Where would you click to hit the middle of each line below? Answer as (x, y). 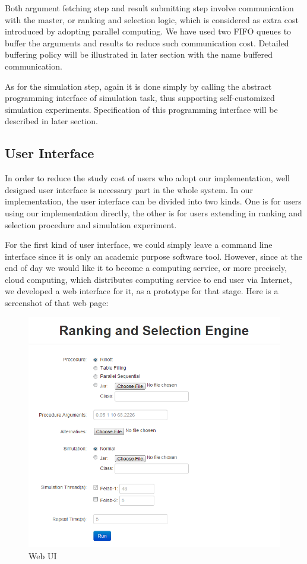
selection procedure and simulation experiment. (91, 224)
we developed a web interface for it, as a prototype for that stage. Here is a (142, 291)
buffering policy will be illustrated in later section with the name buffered (139, 54)
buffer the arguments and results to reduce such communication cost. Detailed (147, 42)
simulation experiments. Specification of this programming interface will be (141, 109)
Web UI (43, 555)
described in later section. (51, 121)
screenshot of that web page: (57, 303)
